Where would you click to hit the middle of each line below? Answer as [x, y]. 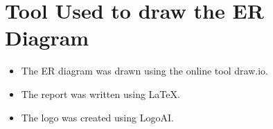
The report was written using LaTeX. [100, 93]
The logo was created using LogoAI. [97, 117]
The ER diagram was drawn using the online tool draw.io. [144, 71]
